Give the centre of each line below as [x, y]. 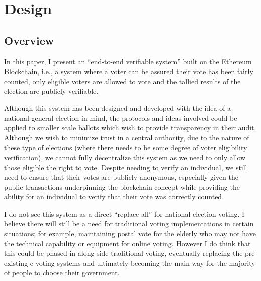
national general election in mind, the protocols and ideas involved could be [121, 118]
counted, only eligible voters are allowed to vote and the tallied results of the [122, 81]
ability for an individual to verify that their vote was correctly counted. [114, 197]
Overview [29, 40]
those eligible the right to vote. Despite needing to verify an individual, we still [126, 167]
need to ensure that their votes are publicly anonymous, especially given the [121, 177]
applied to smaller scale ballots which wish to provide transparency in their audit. [130, 128]
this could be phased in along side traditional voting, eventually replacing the [123, 253]
